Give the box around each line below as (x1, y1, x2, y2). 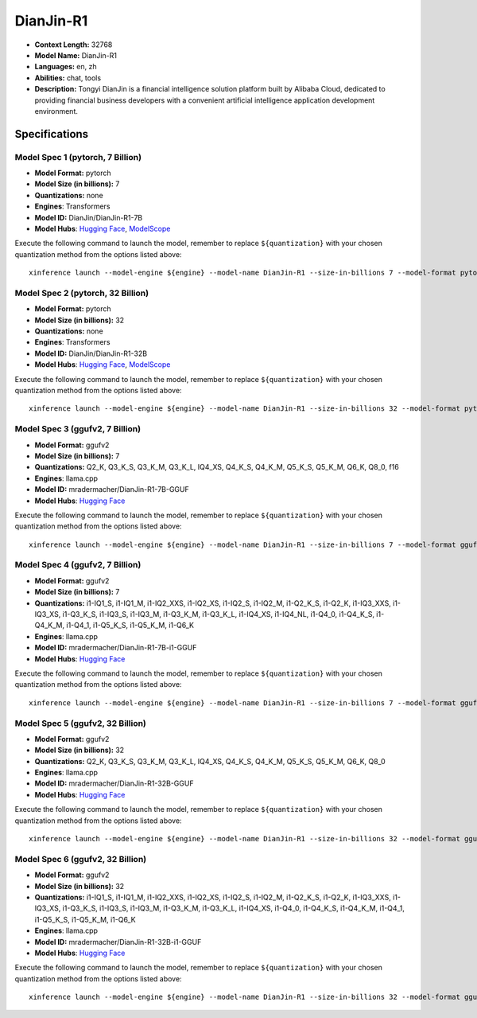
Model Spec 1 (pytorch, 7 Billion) (14, 151, 142, 162)
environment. (34, 106, 79, 115)
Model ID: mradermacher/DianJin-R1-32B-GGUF (34, 778, 194, 788)
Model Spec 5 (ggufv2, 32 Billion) (14, 717, 147, 728)
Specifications (14, 127, 89, 141)
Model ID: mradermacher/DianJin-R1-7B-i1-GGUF (34, 643, 197, 653)
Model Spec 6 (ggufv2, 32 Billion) (14, 853, 147, 864)
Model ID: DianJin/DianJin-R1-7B (34, 213, 143, 222)
